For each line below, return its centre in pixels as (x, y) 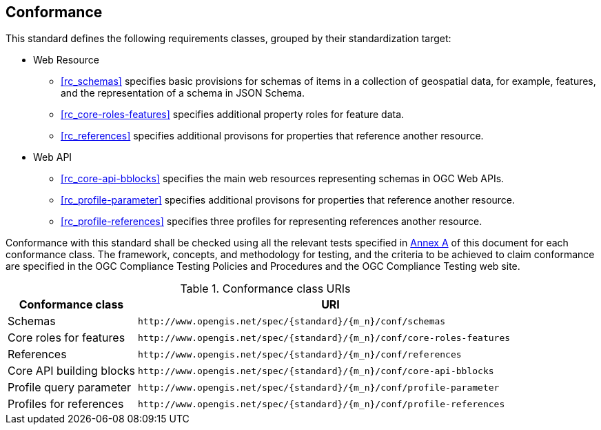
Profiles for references (66, 404)
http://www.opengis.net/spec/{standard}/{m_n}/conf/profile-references (322, 404)
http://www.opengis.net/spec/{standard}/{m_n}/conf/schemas (292, 321)
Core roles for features (67, 338)
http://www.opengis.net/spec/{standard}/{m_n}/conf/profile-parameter (319, 387)
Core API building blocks (71, 371)
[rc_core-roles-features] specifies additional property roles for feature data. (233, 115)
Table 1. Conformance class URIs (265, 289)
